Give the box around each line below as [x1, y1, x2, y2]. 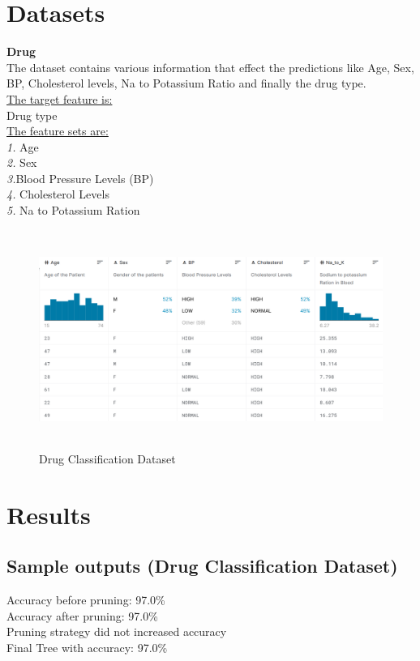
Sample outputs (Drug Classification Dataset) [6, 553, 398, 578]
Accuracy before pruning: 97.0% [6, 591, 165, 608]
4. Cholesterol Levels [6, 186, 109, 203]
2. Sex [6, 154, 37, 171]
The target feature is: [6, 90, 113, 107]
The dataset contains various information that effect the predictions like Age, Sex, [6, 58, 414, 75]
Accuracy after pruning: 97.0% [6, 607, 158, 624]
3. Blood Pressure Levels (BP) [6, 169, 154, 186]
